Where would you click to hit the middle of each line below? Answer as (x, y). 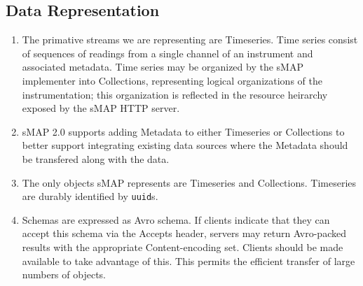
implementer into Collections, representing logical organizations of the (172, 80)
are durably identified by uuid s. (90, 196)
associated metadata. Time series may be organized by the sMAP (163, 67)
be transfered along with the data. (96, 158)
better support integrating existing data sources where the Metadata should (185, 145)
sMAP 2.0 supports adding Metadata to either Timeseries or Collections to (183, 131)
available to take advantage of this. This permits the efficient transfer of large (189, 260)
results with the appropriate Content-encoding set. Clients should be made (183, 246)
